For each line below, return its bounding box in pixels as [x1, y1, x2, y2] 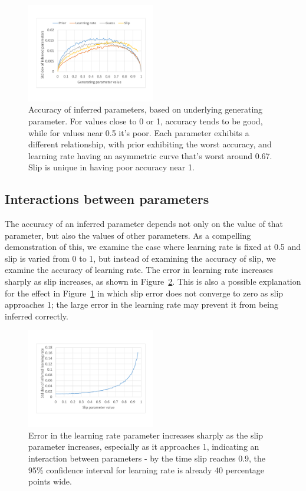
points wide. [28, 475, 72, 487]
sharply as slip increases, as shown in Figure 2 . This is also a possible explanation [5, 275, 301, 288]
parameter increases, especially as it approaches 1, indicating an [28, 440, 259, 453]
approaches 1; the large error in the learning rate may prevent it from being [5, 298, 278, 311]
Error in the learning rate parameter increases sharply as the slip [28, 429, 263, 441]
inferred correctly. [5, 309, 68, 322]
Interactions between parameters [5, 190, 209, 208]
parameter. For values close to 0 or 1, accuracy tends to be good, [28, 114, 263, 127]
